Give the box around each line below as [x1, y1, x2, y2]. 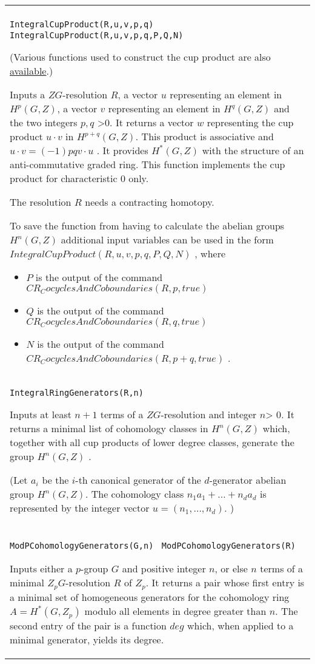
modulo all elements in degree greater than [84, 603, 267, 618]
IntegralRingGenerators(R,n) [10, 388, 144, 398]
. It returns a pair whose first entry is [145, 575, 305, 589]
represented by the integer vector [10, 501, 150, 515]
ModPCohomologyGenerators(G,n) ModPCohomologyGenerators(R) [10, 541, 296, 551]
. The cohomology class [85, 487, 184, 501]
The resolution [10, 195, 71, 209]
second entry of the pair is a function [10, 618, 167, 632]
